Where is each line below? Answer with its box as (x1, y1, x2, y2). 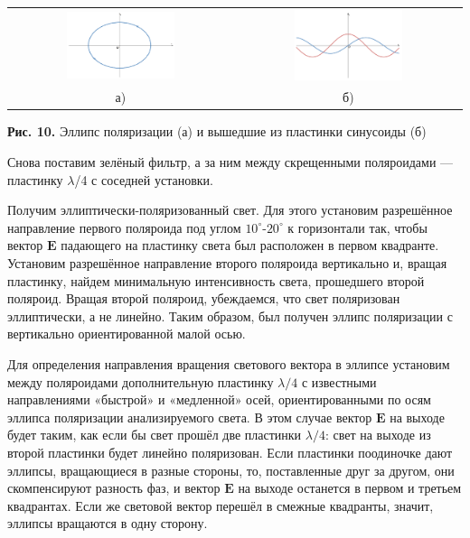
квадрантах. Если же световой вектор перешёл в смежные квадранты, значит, (7, 496, 434, 515)
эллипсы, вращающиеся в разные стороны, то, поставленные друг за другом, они (7, 460, 455, 479)
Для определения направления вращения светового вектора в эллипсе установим (7, 355, 450, 373)
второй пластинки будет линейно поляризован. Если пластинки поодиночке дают (7, 442, 453, 461)
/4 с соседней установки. (74, 170, 213, 189)
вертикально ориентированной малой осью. (7, 324, 246, 343)
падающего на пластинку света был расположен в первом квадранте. (61, 236, 439, 255)
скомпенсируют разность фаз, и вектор (7, 478, 221, 497)
